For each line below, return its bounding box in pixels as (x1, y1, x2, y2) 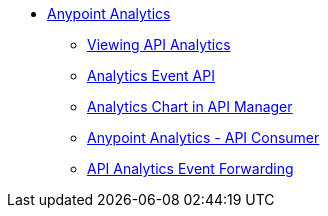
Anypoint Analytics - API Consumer (87, 129, 320, 146)
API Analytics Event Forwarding (87, 160, 294, 177)
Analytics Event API (87, 67, 215, 84)
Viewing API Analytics (87, 36, 231, 53)
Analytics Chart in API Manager (87, 98, 293, 115)
